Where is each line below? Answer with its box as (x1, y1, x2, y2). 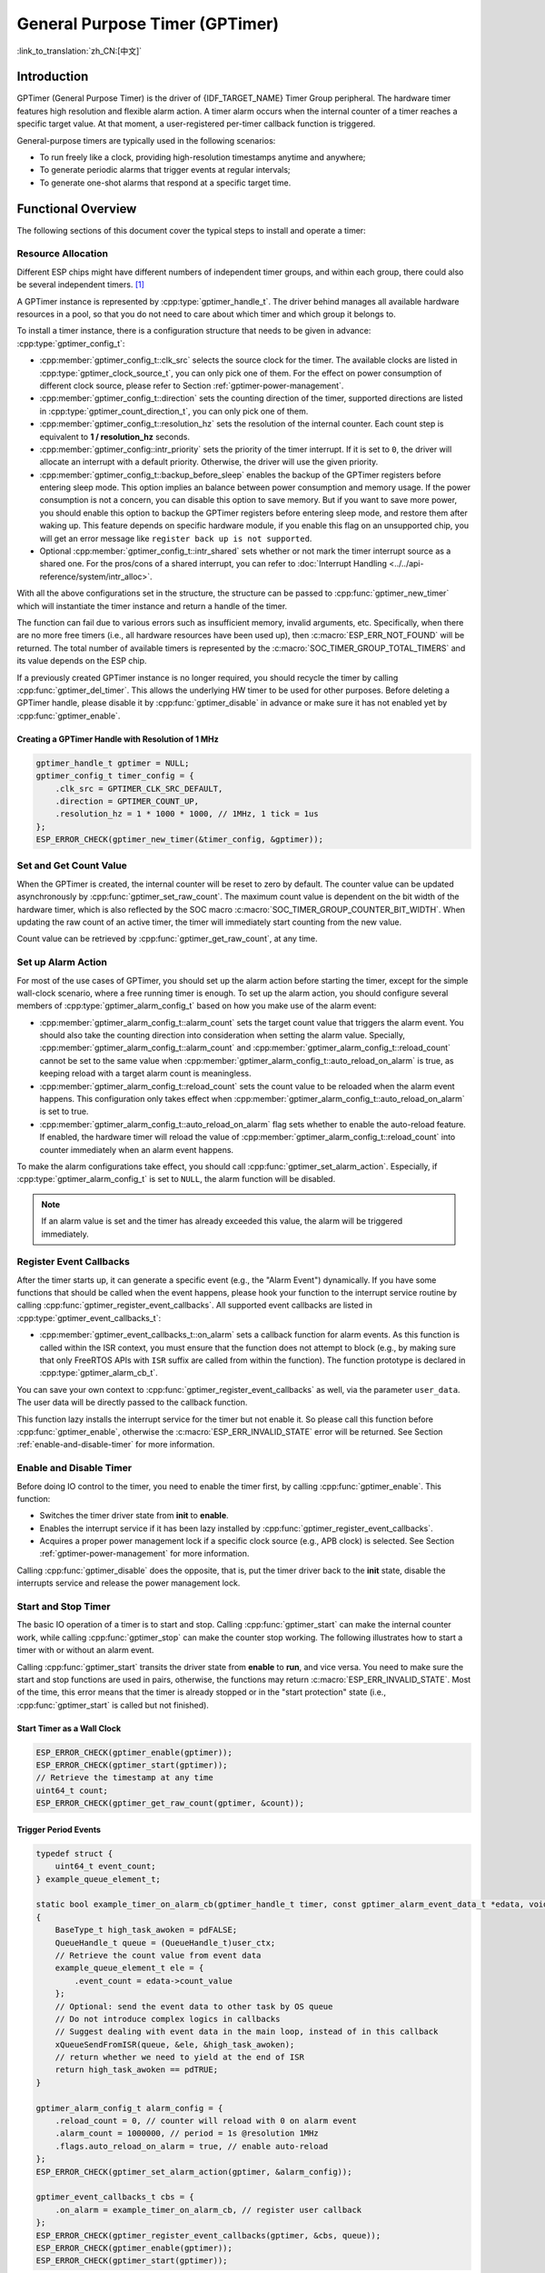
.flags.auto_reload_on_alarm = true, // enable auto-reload (54, 2141, 329, 2151)
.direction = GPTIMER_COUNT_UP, (54, 796, 200, 806)
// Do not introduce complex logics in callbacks (54, 2014, 281, 2024)
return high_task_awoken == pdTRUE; (54, 2065, 218, 2075)
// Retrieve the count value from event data (54, 1950, 262, 1960)
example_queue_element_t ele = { (54, 1963, 204, 1973)
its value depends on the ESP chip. (16, 656, 147, 666)
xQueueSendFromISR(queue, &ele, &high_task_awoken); (54, 2039, 295, 2049)
